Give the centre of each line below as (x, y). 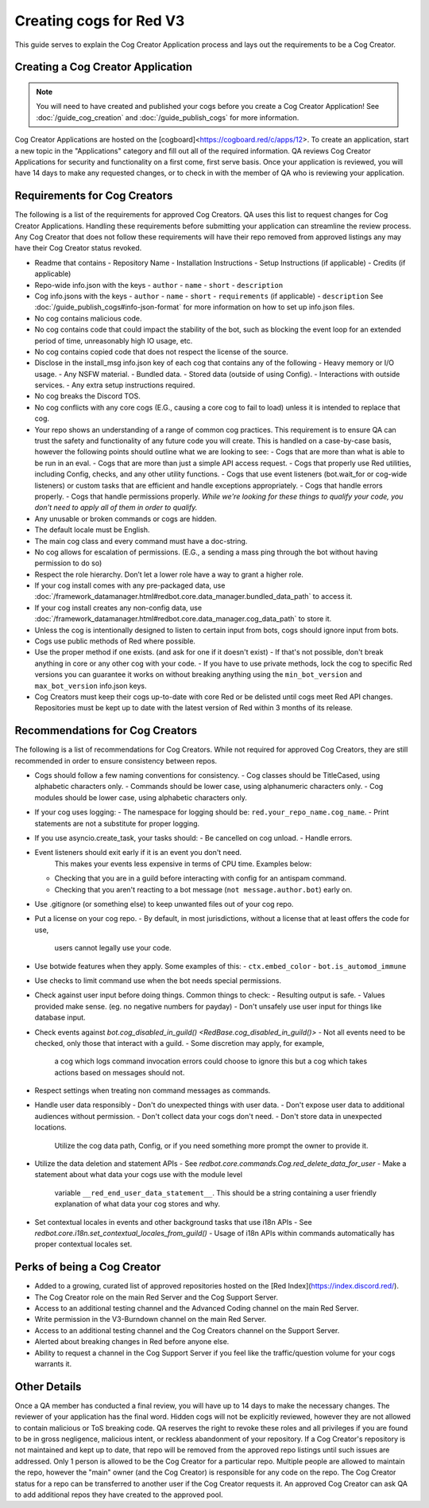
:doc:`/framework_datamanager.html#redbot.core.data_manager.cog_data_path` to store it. (183, 619)
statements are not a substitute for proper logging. (117, 823)
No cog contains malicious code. (88, 318)
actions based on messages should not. (120, 1072)
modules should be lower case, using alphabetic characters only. (141, 797)
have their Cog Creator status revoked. (78, 248)
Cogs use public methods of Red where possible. (115, 641)
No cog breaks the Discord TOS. (87, 396)
